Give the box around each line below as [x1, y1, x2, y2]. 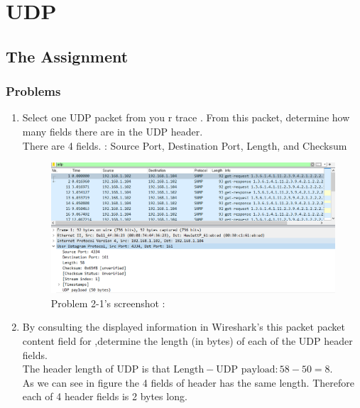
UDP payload [216, 365, 276, 375]
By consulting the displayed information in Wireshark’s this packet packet [22, 319, 345, 334]
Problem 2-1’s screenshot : [50, 295, 165, 310]
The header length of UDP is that [22, 361, 170, 376]
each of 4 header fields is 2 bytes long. [22, 389, 187, 404]
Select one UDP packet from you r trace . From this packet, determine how [22, 110, 350, 125]
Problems [6, 82, 61, 100]
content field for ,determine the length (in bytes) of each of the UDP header [22, 333, 353, 348]
